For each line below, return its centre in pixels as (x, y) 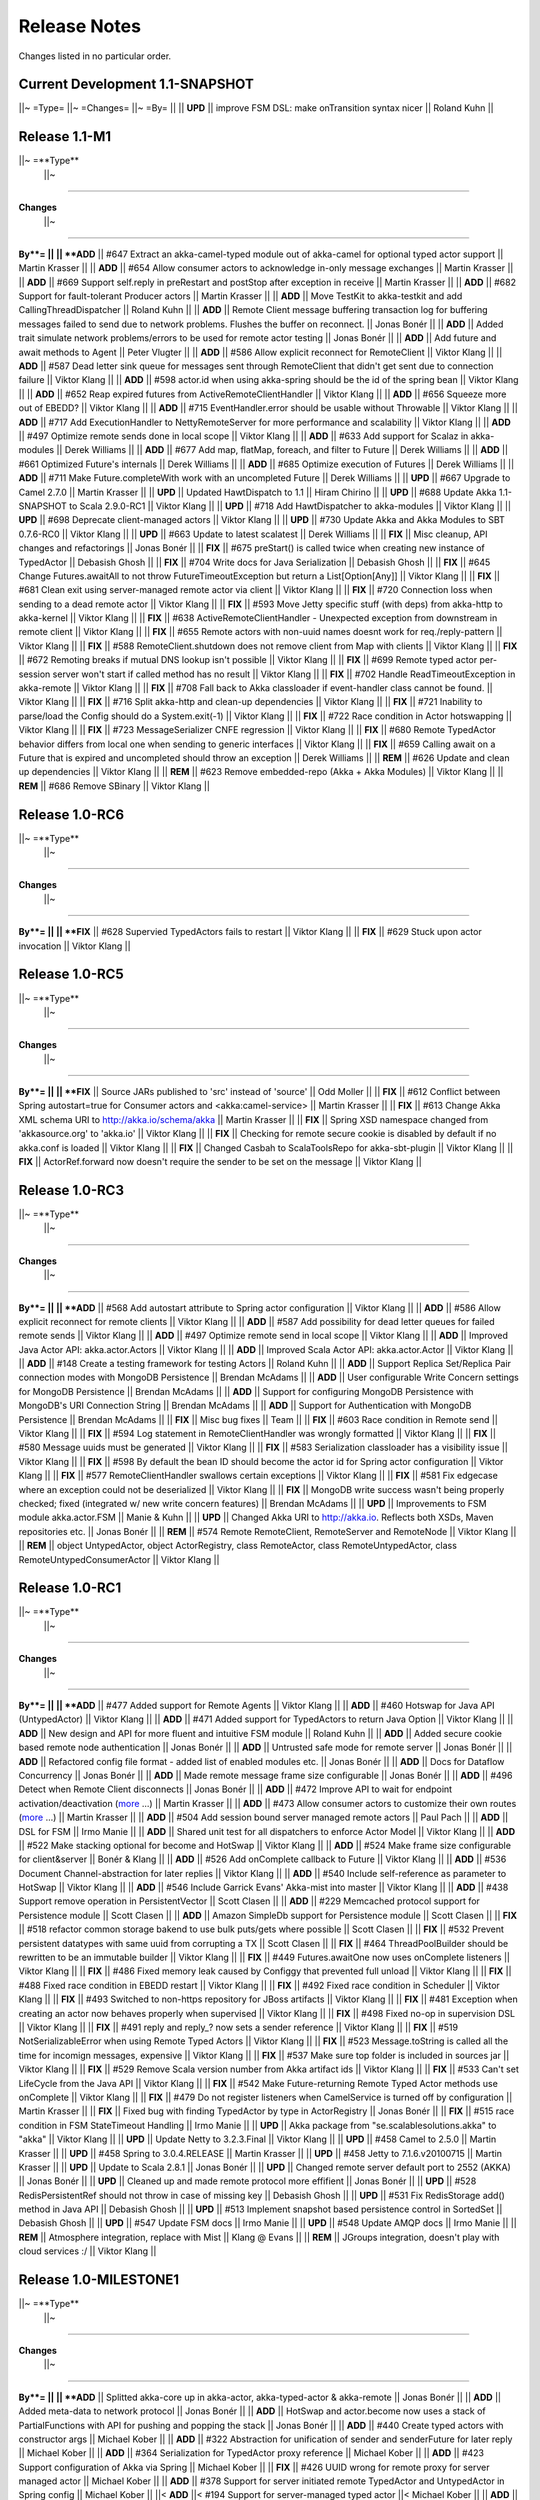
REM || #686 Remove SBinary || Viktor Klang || (114, 786)
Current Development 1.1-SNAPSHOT (136, 84)
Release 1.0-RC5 (71, 974)
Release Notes (80, 26)
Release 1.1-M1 (65, 136)
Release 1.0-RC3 (71, 1190)
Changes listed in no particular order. (95, 56)
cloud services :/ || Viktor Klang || (87, 2251)
